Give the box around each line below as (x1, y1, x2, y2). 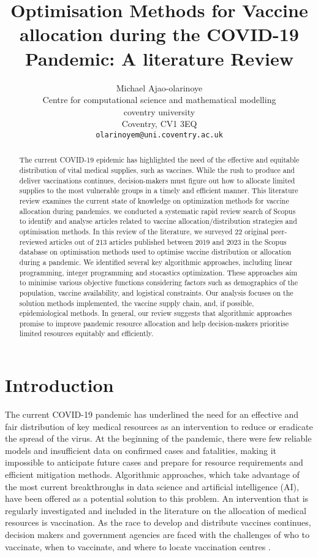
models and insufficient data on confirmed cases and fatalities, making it (5, 444, 276, 456)
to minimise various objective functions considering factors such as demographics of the (19, 277, 298, 288)
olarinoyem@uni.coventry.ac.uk (96, 130, 223, 139)
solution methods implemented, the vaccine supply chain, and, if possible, (19, 298, 254, 308)
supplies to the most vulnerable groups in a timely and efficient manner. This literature (19, 185, 298, 196)
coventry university (123, 105, 195, 118)
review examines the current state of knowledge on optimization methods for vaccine (19, 195, 289, 206)
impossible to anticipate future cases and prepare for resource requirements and (5, 456, 303, 469)
